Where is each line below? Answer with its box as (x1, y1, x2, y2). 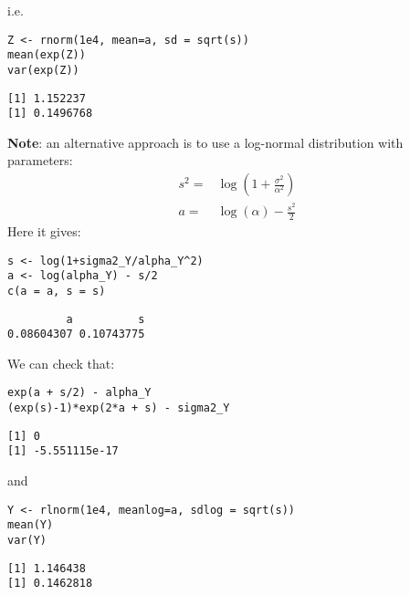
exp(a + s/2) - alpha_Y (7, 386, 152, 400)
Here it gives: (7, 222, 81, 241)
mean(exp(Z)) (7, 48, 86, 62)
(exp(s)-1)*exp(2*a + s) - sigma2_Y (7, 402, 230, 415)
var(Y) (7, 534, 47, 548)
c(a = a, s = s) (7, 284, 106, 297)
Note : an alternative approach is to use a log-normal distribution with (7, 132, 404, 151)
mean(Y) (7, 518, 54, 532)
